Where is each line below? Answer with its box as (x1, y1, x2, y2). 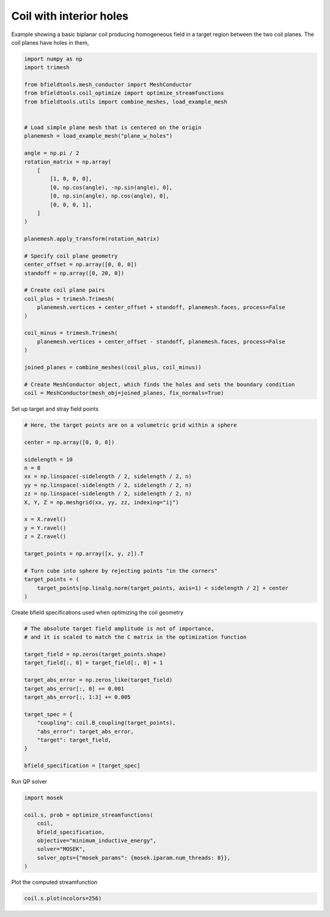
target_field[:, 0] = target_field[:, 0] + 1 (24, 659, 163, 667)
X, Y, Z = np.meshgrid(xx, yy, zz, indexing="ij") (24, 499, 180, 506)
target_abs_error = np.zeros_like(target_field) (24, 676, 173, 684)
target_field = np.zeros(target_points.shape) (24, 651, 166, 658)
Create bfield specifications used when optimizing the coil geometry (11, 608, 183, 616)
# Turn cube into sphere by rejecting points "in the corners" (24, 567, 218, 574)
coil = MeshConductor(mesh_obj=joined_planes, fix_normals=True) (24, 389, 224, 397)
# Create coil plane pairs (24, 286, 105, 294)
